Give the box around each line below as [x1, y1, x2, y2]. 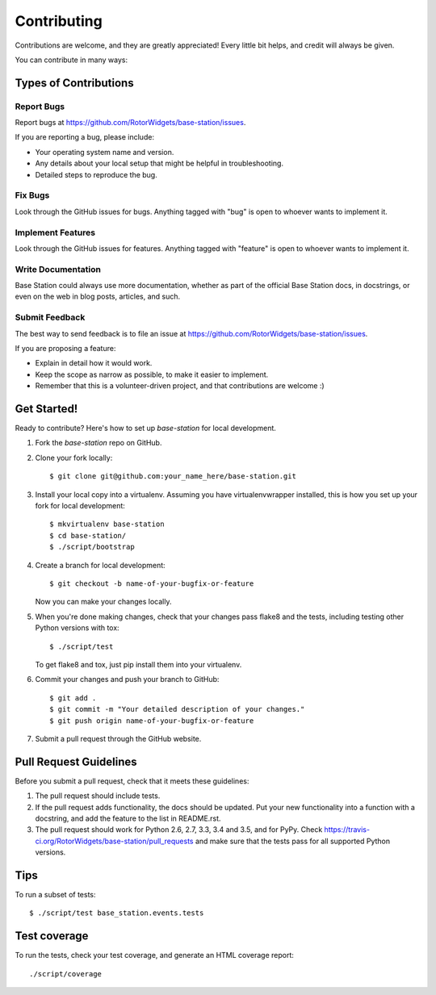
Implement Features [15, 227, 96, 238]
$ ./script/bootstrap [49, 542, 135, 552]
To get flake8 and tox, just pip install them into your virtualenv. [35, 659, 242, 669]
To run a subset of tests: [15, 890, 96, 900]
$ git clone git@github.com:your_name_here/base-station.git [49, 472, 296, 481]
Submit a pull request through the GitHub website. [35, 734, 202, 743]
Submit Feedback [15, 311, 86, 323]
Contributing [15, 12, 103, 30]
